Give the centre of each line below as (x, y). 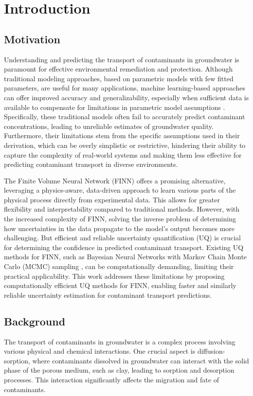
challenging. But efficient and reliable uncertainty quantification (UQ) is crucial (122, 238)
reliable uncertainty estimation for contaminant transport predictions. (108, 295)
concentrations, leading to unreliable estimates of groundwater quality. (109, 126)
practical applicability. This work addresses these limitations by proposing (114, 276)
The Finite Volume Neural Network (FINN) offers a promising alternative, (115, 180)
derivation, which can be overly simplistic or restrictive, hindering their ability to (125, 145)
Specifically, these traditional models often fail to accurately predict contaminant (125, 117)
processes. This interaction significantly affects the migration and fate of (111, 379)
